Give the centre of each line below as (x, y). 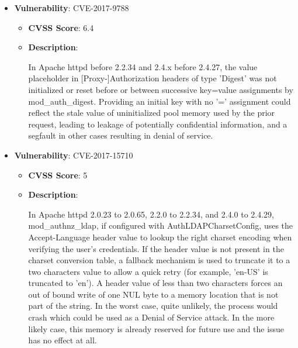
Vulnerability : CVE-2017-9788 (72, 8)
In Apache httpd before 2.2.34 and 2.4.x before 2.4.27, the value (143, 66)
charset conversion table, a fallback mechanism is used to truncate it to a (159, 260)
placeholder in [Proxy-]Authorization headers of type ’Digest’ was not (153, 78)
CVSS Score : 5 (58, 175)
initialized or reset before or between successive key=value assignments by (161, 89)
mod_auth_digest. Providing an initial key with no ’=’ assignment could (160, 101)
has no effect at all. (63, 340)
